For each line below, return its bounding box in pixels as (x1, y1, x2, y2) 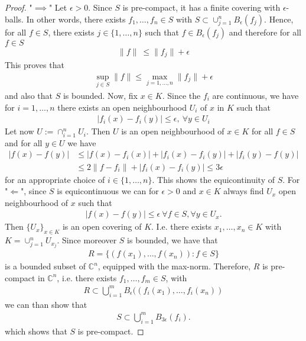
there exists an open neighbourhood (57, 101, 187, 113)
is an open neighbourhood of (121, 125, 224, 137)
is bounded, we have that (127, 234, 218, 246)
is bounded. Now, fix (63, 89, 138, 101)
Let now (5, 125, 34, 137)
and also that (5, 89, 53, 101)
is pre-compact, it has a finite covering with (122, 1, 281, 13)
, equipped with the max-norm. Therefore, (97, 260, 251, 272)
